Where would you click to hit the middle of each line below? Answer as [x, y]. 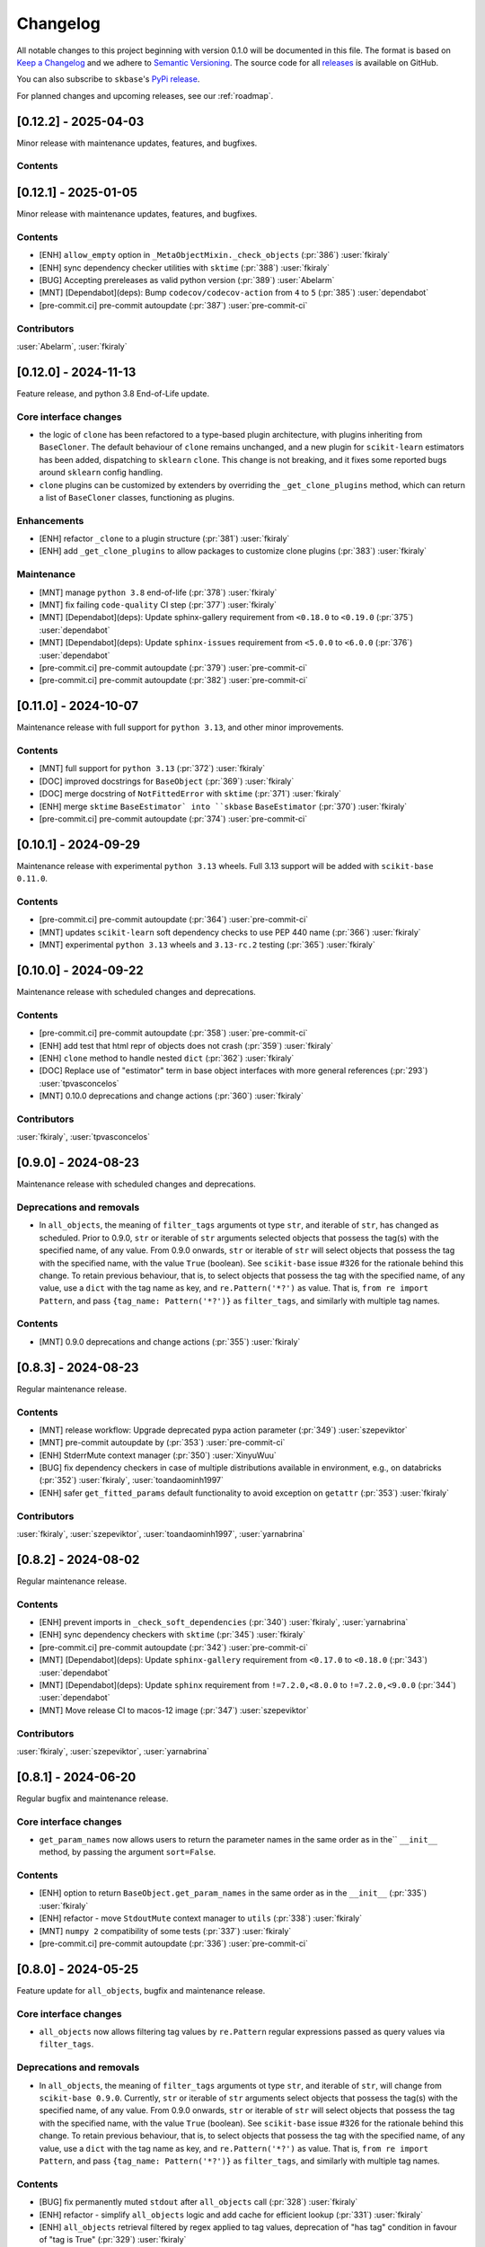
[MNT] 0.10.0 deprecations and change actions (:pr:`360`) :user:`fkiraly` [172, 1096]
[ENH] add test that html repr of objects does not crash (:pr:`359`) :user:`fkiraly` [186, 1045]
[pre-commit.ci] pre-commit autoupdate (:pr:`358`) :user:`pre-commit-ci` [174, 1033]
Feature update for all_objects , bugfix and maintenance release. [141, 1990]
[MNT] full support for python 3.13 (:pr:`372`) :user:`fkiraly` [152, 768]
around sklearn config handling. [101, 473]
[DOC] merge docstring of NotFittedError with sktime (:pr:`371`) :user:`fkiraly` [190, 794]
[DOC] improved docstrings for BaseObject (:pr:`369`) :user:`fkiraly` [167, 781]
